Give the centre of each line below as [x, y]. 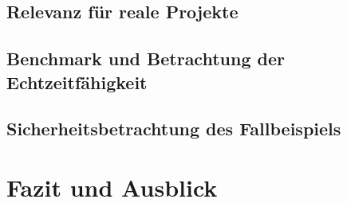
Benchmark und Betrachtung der [146, 59]
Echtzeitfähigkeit [77, 82]
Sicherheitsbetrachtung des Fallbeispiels [174, 129]
